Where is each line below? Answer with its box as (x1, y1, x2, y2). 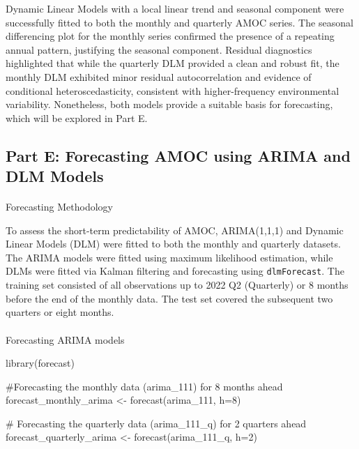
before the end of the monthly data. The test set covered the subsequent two (6, 291, 333, 305)
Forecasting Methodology (6, 199, 113, 214)
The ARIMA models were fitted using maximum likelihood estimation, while (6, 250, 333, 264)
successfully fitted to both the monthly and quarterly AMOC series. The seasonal (6, 15, 353, 29)
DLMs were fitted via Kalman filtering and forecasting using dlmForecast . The (6, 264, 344, 278)
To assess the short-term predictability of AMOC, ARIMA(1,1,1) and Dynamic (6, 222, 344, 237)
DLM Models (6, 165, 104, 187)
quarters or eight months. (6, 305, 114, 319)
